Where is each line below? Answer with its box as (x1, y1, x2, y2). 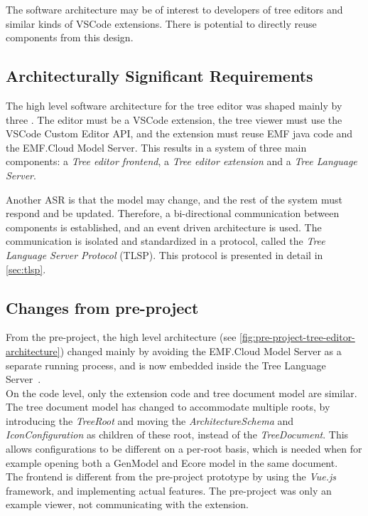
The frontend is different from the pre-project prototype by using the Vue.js (6, 469, 337, 484)
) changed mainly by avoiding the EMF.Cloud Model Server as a (60, 343, 342, 358)
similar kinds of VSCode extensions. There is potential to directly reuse (6, 16, 317, 31)
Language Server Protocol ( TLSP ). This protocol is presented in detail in (6, 247, 323, 262)
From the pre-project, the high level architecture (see (6, 330, 237, 344)
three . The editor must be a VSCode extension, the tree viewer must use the (6, 112, 342, 127)
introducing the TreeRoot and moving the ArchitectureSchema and (6, 413, 294, 428)
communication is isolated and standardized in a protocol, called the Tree (6, 233, 325, 248)
